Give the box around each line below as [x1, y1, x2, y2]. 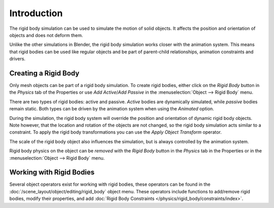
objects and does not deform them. [9, 32, 83, 38]
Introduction [9, 8, 63, 19]
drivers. [9, 56, 25, 62]
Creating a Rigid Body [9, 69, 80, 77]
